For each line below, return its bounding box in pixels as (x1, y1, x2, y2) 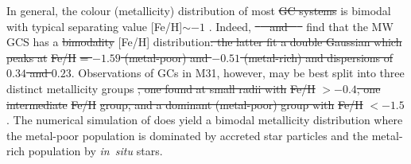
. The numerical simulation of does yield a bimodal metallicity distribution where (6, 111, 403, 128)
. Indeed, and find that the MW (208, 18, 394, 34)
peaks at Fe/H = (6, 49, 89, 65)
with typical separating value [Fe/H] (6, 18, 183, 34)
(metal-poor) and (124, 49, 208, 65)
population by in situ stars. (28, 143, 163, 159)
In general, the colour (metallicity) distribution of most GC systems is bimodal (6, 2, 391, 18)
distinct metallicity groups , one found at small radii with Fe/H (6, 80, 316, 96)
